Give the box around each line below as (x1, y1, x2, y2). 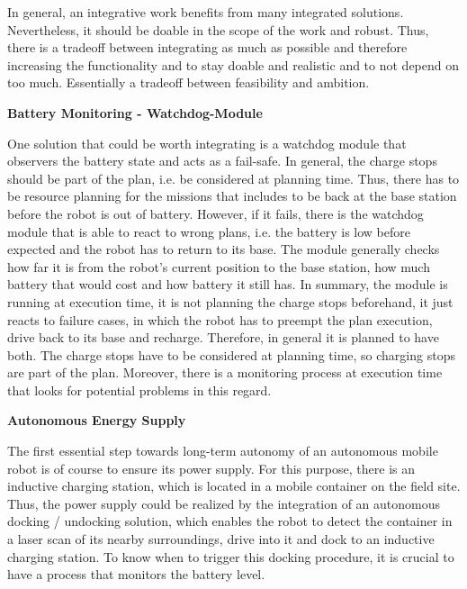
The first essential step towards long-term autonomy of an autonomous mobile (7, 441, 438, 460)
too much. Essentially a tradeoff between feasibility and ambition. (7, 73, 370, 92)
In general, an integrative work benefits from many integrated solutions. (7, 3, 404, 21)
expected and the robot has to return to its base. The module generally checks (7, 240, 440, 258)
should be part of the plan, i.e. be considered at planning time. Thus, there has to (7, 168, 460, 187)
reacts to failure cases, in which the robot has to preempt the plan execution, (7, 310, 433, 329)
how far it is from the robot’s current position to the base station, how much (7, 257, 430, 276)
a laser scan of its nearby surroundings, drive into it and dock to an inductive (7, 530, 435, 548)
